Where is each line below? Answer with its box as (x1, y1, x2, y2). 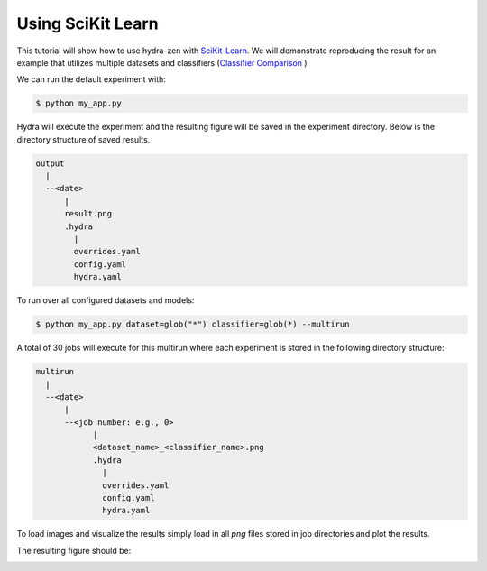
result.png (64, 208, 113, 219)
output (35, 158, 65, 169)
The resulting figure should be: (16, 545, 132, 556)
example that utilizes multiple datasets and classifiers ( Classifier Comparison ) (16, 57, 308, 68)
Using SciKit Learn (16, 14, 159, 33)
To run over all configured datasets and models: (16, 295, 195, 306)
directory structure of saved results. (16, 134, 151, 144)
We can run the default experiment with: (16, 74, 167, 85)
